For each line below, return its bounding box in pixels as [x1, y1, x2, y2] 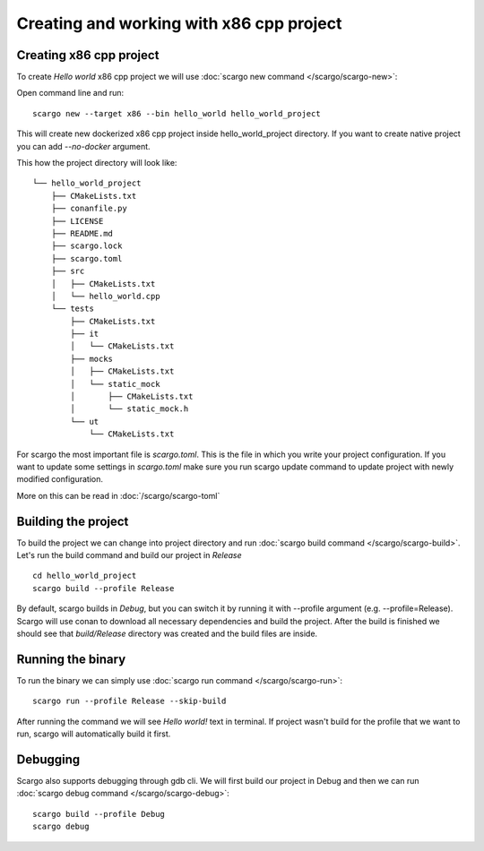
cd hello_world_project [32, 571, 137, 581]
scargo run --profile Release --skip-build [32, 696, 227, 707]
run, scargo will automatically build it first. [16, 728, 171, 739]
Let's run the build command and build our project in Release [16, 550, 242, 561]
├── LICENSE [50, 216, 104, 226]
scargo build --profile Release [32, 583, 175, 593]
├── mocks [70, 354, 114, 364]
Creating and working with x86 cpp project [16, 13, 342, 33]
